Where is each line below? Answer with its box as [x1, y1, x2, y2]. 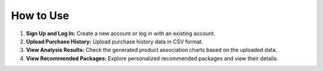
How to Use [11, 9, 69, 22]
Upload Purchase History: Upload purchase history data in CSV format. [26, 38, 203, 45]
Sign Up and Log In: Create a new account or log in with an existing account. [26, 30, 215, 37]
